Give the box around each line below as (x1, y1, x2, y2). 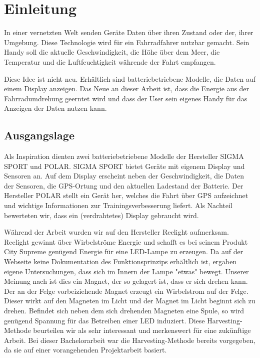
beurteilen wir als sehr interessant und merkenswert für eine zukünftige (33, 325, 251, 335)
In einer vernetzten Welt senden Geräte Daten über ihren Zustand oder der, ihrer (4, 27, 253, 38)
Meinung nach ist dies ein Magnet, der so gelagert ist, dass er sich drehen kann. (4, 276, 248, 286)
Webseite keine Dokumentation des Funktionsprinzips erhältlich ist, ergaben (4, 256, 237, 267)
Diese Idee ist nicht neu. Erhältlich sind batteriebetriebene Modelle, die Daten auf (4, 73, 256, 84)
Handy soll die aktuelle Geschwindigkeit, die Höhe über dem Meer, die (4, 47, 220, 57)
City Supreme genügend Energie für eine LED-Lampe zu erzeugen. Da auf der (4, 246, 243, 257)
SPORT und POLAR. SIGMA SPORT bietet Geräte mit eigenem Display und (4, 160, 245, 171)
